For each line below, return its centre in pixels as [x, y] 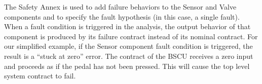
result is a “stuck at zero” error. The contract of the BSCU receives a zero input [129, 56]
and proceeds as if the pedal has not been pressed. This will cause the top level [127, 66]
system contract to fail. [40, 76]
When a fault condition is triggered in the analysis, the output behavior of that [127, 26]
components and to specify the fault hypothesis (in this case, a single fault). [122, 16]
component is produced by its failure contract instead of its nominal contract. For [131, 36]
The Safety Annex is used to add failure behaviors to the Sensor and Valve [120, 7]
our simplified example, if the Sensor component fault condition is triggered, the [128, 46]
